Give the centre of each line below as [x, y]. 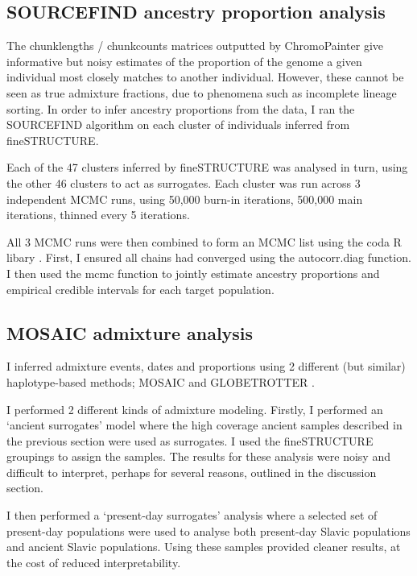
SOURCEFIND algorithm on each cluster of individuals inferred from [178, 124]
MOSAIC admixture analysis [130, 332]
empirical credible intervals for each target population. [140, 289]
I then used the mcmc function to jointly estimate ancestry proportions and [193, 273]
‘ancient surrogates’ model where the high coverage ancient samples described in [204, 425]
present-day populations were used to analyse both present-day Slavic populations [208, 530]
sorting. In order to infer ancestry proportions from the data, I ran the [181, 108]
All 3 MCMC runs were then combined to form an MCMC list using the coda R [204, 241]
